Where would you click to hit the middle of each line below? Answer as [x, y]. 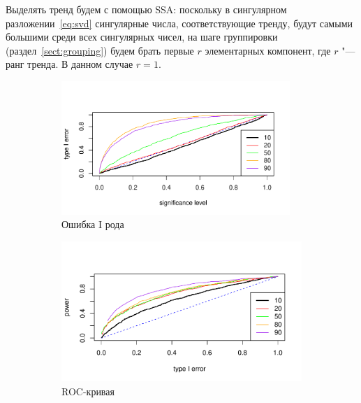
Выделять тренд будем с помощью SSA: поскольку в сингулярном [146, 9]
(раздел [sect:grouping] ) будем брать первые [100, 50]
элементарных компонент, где [268, 50]
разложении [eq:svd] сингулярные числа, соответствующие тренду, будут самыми [179, 23]
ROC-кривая [88, 391]
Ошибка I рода [93, 224]
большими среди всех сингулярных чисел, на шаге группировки [142, 37]
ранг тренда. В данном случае [69, 64]
